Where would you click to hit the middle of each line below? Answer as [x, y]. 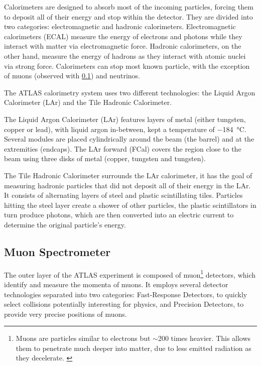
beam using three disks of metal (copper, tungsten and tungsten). [105, 158]
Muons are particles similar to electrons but [83, 338]
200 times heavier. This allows [204, 338]
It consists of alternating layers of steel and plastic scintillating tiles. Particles [123, 195]
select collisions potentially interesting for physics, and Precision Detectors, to [124, 304]
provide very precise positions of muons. [66, 314]
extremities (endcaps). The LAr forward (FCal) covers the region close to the [123, 148]
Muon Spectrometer [57, 251]
